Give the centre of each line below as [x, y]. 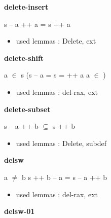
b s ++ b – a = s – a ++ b [64, 177]
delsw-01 [20, 211]
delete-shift [24, 58]
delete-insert [26, 7]
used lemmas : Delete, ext [56, 41]
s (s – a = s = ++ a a [55, 75]
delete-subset [27, 109]
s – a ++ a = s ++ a [37, 24]
